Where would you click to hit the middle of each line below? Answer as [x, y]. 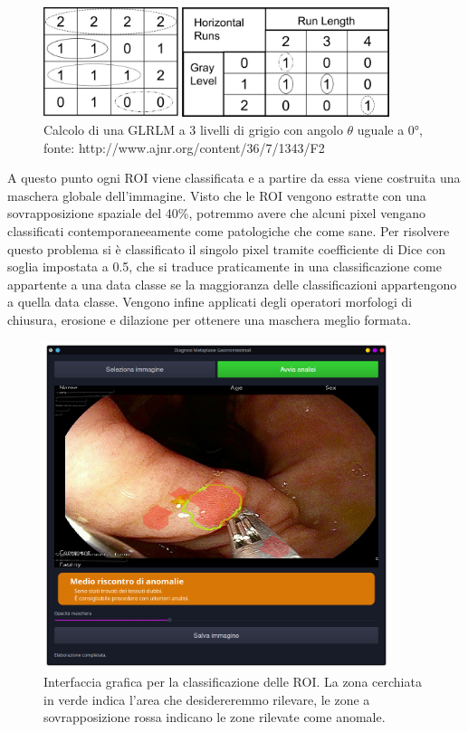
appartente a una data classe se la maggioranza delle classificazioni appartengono [232, 284]
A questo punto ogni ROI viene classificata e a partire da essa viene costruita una [234, 178]
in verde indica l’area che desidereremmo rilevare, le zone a [207, 699]
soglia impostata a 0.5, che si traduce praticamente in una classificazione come [224, 266]
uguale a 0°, [390, 130]
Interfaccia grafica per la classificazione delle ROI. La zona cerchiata [233, 682]
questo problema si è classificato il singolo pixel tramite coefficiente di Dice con [226, 248]
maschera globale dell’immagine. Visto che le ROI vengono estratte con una [217, 195]
